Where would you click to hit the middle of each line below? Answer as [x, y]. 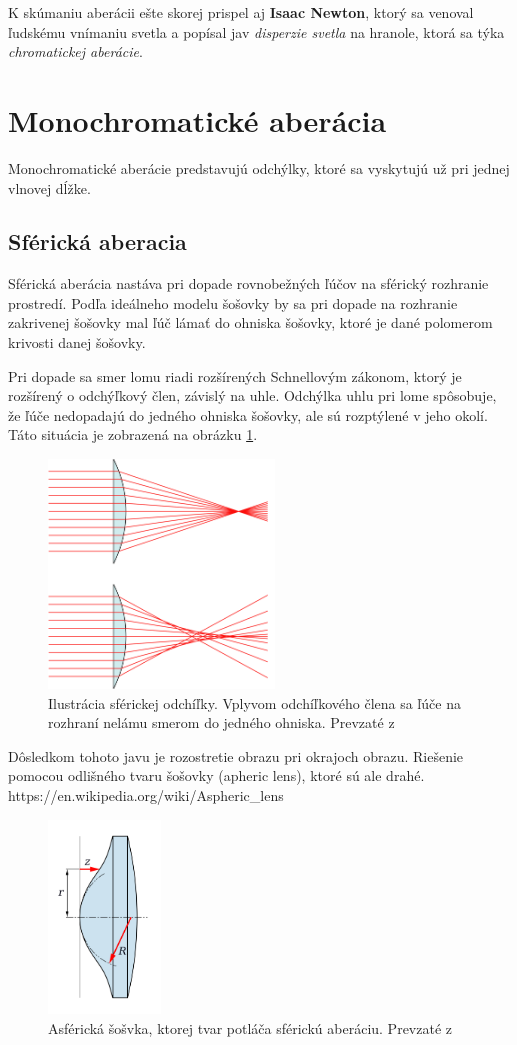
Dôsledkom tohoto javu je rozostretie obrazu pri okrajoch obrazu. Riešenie [236, 755]
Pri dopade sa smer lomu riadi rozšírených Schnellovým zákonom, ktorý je [235, 375]
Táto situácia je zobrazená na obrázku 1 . [133, 434]
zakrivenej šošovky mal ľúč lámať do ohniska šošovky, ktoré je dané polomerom [250, 322]
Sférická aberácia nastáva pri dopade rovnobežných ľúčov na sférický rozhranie [248, 283]
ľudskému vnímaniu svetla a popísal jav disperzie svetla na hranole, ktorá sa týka [256, 31]
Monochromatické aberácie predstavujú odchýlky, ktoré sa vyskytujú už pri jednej [259, 167]
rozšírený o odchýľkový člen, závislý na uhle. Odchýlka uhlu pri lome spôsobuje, [252, 395]
